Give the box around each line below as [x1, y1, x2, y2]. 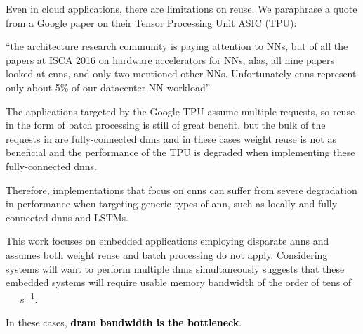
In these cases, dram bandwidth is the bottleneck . [6, 314, 242, 329]
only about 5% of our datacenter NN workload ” [6, 79, 211, 94]
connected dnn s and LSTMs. [6, 210, 128, 224]
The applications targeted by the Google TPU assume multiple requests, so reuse [6, 103, 355, 118]
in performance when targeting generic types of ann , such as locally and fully [6, 196, 338, 211]
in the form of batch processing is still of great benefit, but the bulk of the [6, 117, 326, 132]
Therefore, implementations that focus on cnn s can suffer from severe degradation [6, 182, 357, 197]
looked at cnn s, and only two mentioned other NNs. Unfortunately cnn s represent [6, 66, 357, 81]
